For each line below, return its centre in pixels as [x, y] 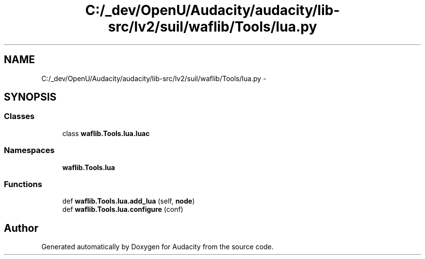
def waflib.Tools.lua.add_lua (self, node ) [129, 201]
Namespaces [29, 150]
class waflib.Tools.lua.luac [106, 133]
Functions [23, 184]
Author [21, 228]
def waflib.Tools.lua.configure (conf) [123, 209]
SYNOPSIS [30, 97]
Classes [19, 116]
